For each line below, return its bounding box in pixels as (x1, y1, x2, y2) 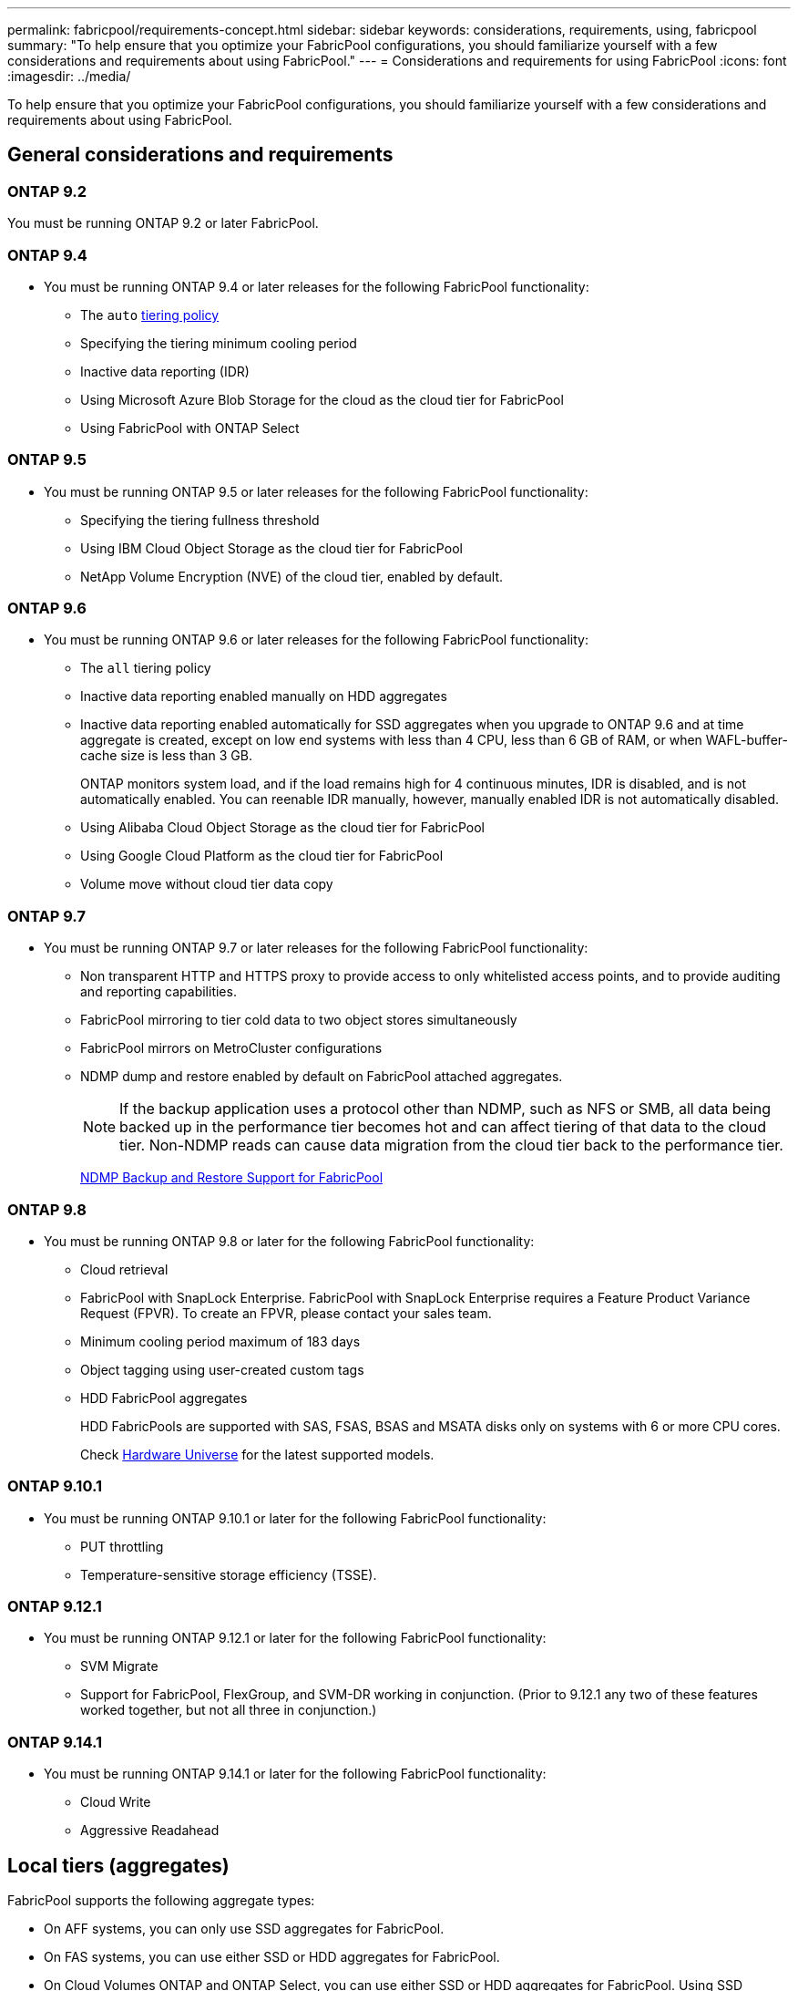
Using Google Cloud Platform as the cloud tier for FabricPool (80, 848, 444, 864)
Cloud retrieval (80, 1261, 169, 1277)
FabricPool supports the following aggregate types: (7, 1893, 315, 1909)
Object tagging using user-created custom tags (80, 1361, 364, 1377)
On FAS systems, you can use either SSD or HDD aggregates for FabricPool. (44, 1949, 500, 1965)
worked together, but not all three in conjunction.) (80, 1702, 377, 1718)
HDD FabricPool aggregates (80, 1389, 248, 1406)
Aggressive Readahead (80, 1822, 220, 1839)
